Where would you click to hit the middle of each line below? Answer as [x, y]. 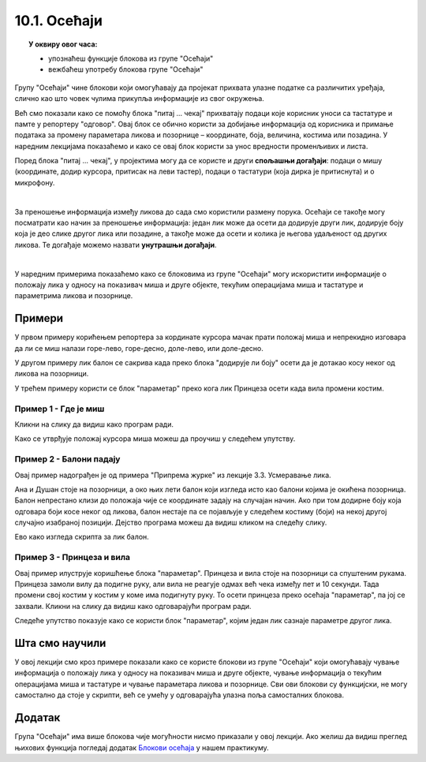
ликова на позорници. [52, 374]
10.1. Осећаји [58, 21]
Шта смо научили [60, 643]
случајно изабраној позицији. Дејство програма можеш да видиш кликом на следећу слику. [171, 523]
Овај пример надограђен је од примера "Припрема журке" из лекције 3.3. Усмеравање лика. [173, 475]
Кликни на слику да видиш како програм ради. [94, 424]
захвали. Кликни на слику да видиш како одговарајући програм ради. [133, 606]
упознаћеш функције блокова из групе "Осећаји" [131, 58]
